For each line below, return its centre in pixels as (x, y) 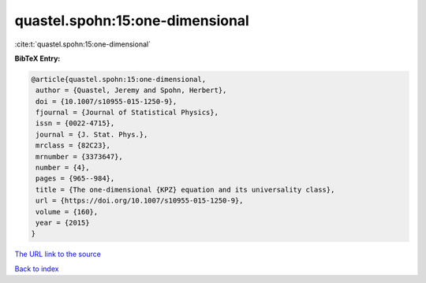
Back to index (37, 269)
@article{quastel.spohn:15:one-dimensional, (119, 79)
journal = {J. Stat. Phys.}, (92, 134)
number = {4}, (63, 168)
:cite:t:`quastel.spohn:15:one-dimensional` (83, 44)
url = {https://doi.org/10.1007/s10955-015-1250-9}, (140, 201)
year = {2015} (63, 223)
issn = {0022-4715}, (75, 123)
